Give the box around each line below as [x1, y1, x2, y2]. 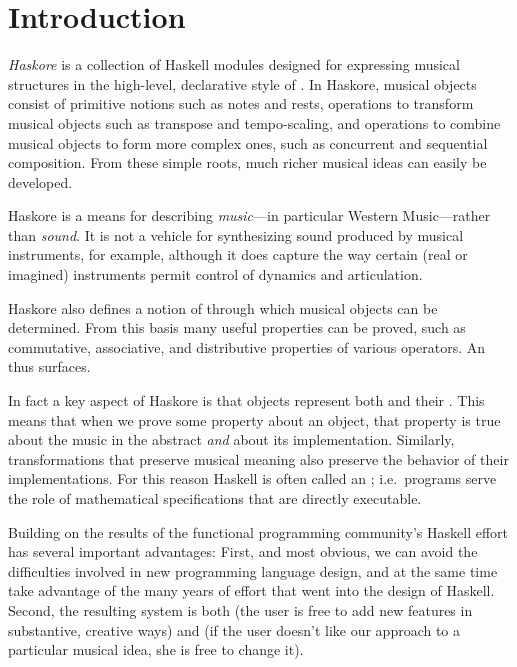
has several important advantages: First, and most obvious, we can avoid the [8, 541, 478, 562]
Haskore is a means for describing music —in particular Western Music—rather [8, 205, 491, 226]
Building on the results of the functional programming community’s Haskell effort [8, 521, 509, 542]
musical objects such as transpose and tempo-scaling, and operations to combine [8, 112, 501, 133]
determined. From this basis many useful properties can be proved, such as [8, 317, 466, 338]
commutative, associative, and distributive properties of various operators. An [8, 336, 486, 357]
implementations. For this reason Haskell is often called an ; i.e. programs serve [8, 468, 497, 489]
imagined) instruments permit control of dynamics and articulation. [8, 264, 423, 285]
